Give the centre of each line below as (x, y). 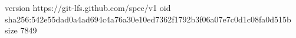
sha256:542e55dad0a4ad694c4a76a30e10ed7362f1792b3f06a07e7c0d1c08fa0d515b (148, 19)
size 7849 (21, 30)
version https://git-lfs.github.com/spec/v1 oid (88, 7)
